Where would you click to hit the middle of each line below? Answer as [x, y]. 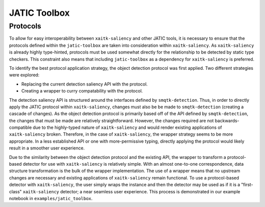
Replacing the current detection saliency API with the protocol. [85, 84]
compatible [20, 127]
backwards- [227, 120]
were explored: [24, 75]
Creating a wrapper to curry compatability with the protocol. [82, 91]
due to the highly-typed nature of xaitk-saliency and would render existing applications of [127, 127]
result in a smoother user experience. [47, 148]
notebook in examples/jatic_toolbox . [51, 198]
